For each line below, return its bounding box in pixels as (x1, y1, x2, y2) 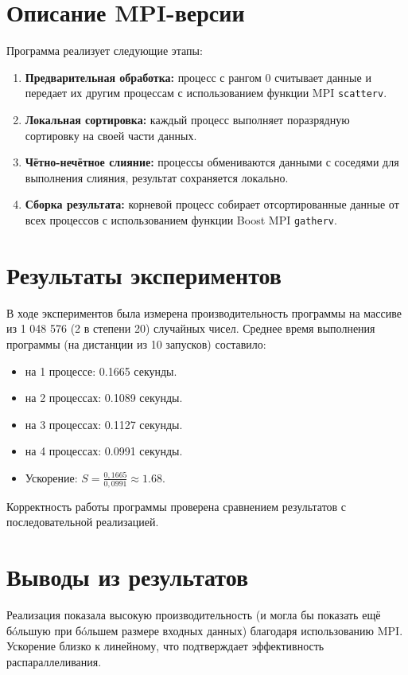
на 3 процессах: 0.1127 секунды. (25, 416, 183, 432)
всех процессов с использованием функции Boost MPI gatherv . (25, 211, 337, 228)
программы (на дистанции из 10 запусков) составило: (6, 335, 266, 352)
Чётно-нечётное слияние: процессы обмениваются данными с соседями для (25, 154, 399, 170)
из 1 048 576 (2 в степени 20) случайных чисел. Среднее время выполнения (6, 320, 375, 337)
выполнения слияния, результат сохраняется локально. (25, 169, 289, 185)
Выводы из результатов (6, 560, 249, 593)
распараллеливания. (6, 653, 102, 669)
